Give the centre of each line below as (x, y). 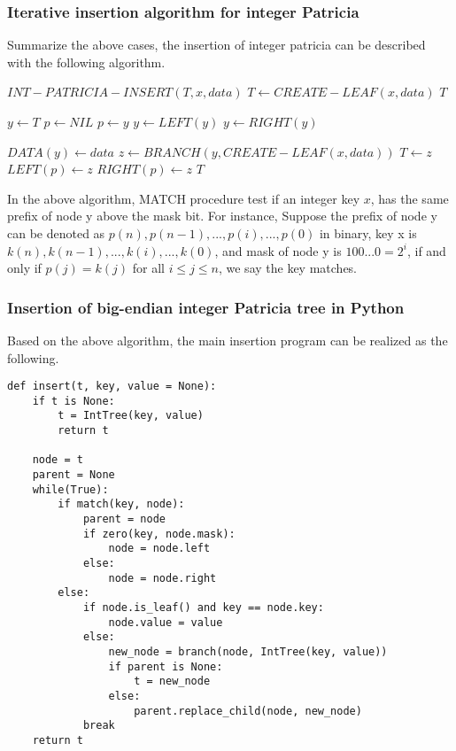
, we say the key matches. (288, 268)
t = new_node (172, 681)
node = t (58, 460)
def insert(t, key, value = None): (112, 387)
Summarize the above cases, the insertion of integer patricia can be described (216, 45)
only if (24, 268)
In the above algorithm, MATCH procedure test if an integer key (184, 198)
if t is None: (73, 401)
